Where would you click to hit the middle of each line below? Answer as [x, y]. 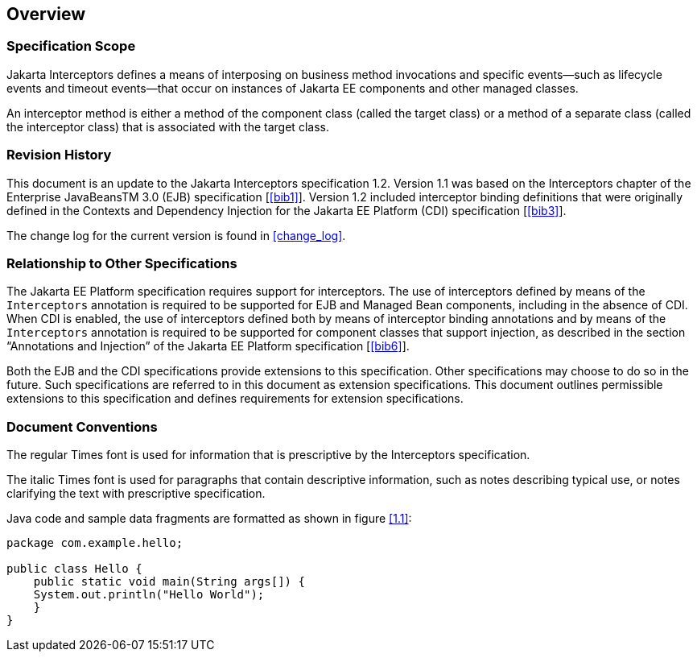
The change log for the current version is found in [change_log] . [176, 235]
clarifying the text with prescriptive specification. [136, 494]
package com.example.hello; [95, 543]
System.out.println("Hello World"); [149, 595]
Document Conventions [82, 426]
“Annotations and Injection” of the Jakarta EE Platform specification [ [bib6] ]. [208, 346]
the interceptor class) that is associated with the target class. [168, 126]
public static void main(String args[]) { [169, 582]
